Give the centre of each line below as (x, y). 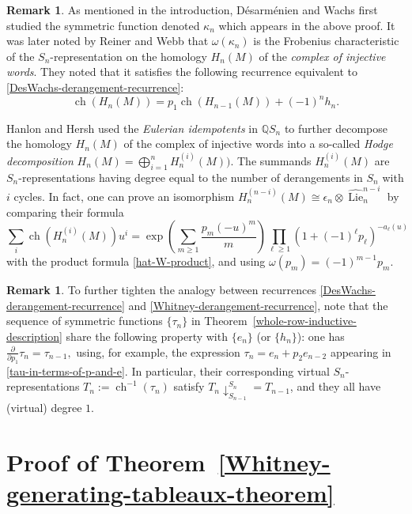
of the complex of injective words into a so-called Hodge (258, 144)
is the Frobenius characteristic (326, 41)
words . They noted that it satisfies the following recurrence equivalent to (182, 72)
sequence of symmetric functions (85, 321)
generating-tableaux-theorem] (170, 493)
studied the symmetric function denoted (103, 25)
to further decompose (336, 128)
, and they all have (335, 386)
